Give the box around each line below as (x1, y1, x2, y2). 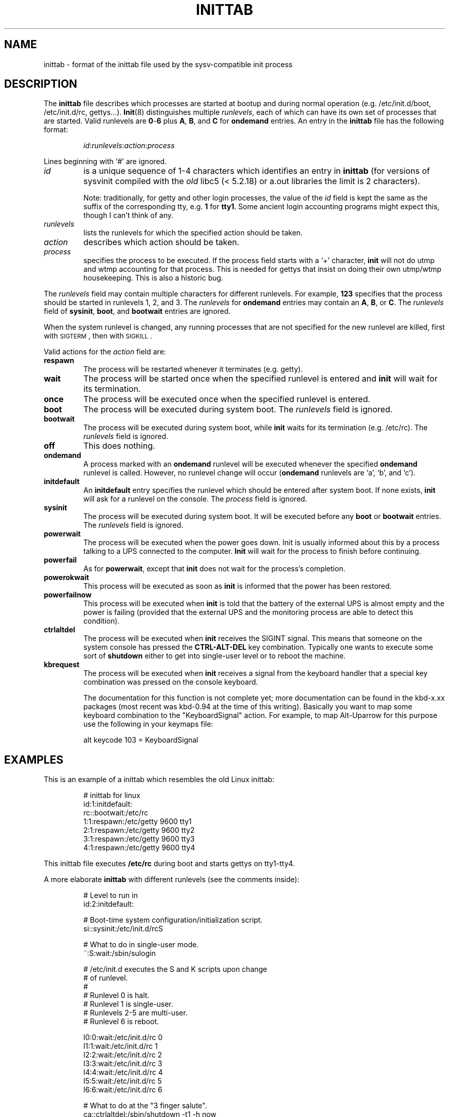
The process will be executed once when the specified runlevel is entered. (83, 394, 371, 405)
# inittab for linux (83, 791, 140, 800)
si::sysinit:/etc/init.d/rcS (83, 924, 163, 933)
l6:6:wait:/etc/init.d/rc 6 (83, 1085, 162, 1094)
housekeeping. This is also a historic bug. (83, 273, 223, 283)
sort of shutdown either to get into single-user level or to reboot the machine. (83, 651, 346, 661)
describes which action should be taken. (83, 237, 239, 248)
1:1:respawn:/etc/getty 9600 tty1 (83, 817, 192, 826)
